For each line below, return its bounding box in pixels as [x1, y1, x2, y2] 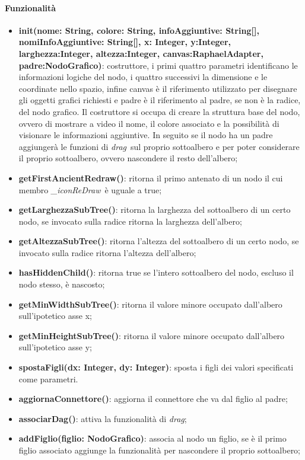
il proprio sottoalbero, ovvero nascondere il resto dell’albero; [18, 152, 238, 164]
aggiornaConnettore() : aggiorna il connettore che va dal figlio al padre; [18, 392, 288, 405]
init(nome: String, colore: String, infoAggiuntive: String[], [18, 24, 259, 36]
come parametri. [18, 372, 78, 385]
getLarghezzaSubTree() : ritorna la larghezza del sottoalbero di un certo [18, 203, 291, 216]
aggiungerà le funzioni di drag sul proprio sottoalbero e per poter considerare [18, 140, 300, 152]
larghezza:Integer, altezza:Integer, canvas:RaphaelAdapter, [18, 47, 263, 59]
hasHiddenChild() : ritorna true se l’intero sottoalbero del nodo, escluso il [18, 266, 294, 279]
